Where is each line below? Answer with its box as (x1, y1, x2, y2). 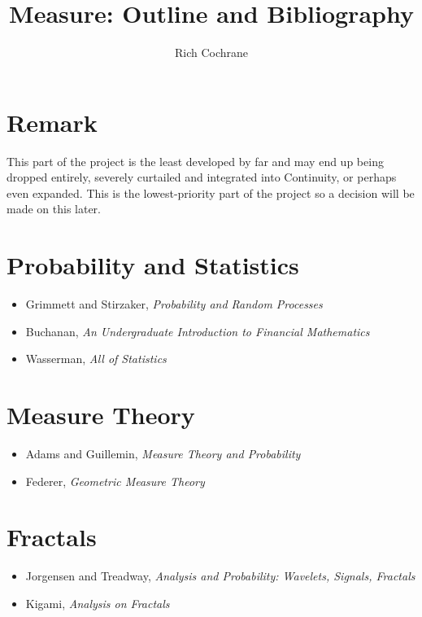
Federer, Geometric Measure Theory (25, 472, 205, 489)
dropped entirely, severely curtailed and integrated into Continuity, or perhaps (7, 168, 397, 186)
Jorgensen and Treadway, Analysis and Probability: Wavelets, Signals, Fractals (25, 567, 415, 584)
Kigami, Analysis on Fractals (25, 594, 170, 611)
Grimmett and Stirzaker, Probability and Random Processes (25, 295, 323, 313)
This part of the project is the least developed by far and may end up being (7, 152, 384, 169)
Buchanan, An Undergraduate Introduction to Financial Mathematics (25, 322, 370, 339)
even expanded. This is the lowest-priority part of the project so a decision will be (7, 184, 415, 201)
